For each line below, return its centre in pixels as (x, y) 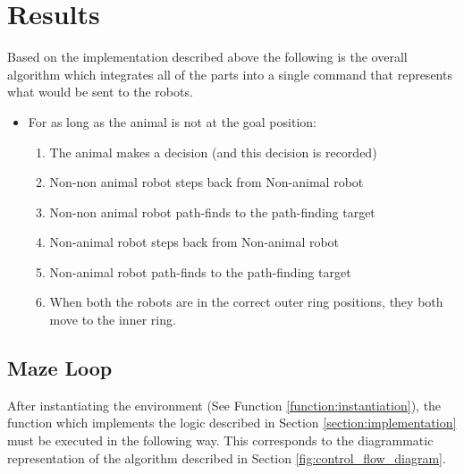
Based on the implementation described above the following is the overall (207, 57)
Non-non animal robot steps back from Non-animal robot (207, 182)
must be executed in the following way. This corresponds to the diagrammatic (220, 440)
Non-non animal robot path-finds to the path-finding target (212, 212)
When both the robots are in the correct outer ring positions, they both (246, 302)
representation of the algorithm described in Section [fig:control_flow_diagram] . (227, 457)
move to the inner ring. (113, 320)
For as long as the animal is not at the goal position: (172, 121)
